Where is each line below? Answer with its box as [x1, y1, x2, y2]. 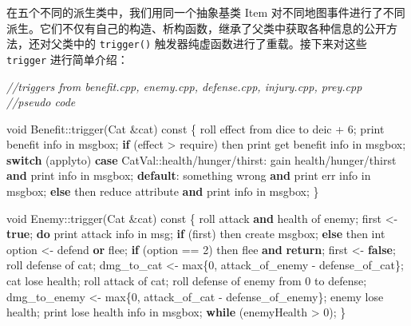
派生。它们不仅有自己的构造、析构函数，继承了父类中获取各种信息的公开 [6, 19, 386, 36]
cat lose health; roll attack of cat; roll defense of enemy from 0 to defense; [6, 272, 367, 289]
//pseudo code [6, 93, 76, 110]
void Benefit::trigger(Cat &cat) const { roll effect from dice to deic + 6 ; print [6, 120, 385, 137]
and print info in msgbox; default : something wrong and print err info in [6, 167, 371, 184]
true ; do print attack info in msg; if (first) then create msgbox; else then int [6, 225, 385, 242]
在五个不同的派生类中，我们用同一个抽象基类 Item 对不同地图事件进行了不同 [6, 4, 405, 20]
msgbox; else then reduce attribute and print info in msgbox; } [6, 183, 319, 200]
